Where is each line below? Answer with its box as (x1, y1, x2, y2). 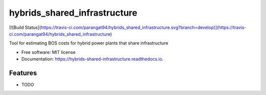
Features (9, 69, 37, 77)
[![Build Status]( (9, 24, 41, 30)
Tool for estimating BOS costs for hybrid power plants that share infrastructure (9, 40, 168, 46)
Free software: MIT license (21, 49, 76, 55)
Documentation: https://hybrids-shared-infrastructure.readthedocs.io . (21, 56, 164, 62)
